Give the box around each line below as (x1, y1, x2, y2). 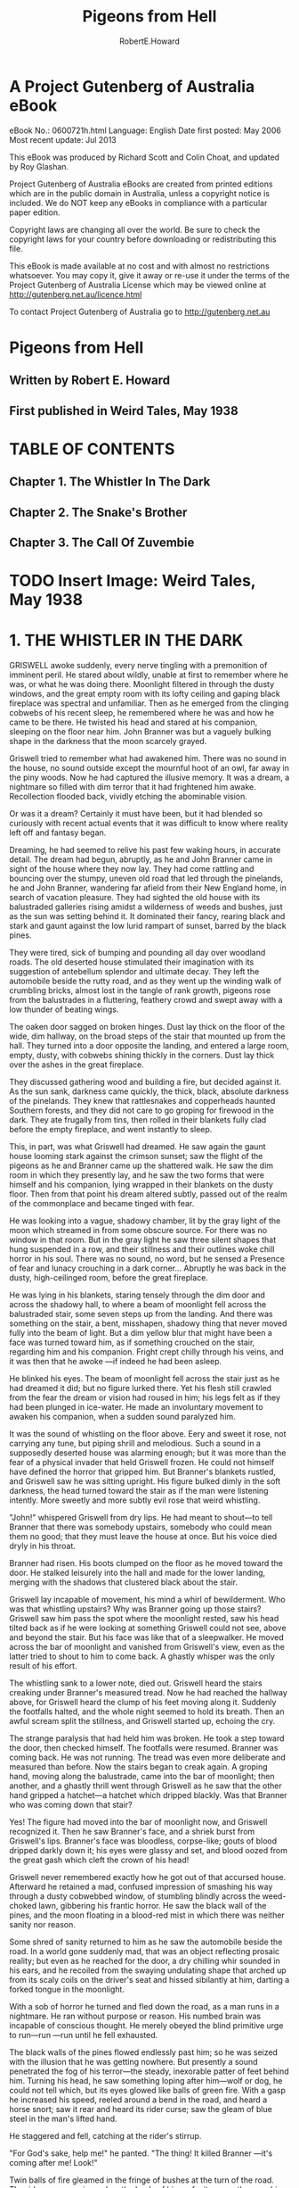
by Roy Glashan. (9, 161, 69, 171)
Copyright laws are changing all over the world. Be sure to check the (9, 224, 261, 235)
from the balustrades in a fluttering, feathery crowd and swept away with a (9, 995, 283, 1006)
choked (9, 1901, 37, 1911)
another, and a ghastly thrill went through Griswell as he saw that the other (9, 1780, 283, 1791)
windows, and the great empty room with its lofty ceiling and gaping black (9, 689, 280, 700)
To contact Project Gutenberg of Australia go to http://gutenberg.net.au (9, 306, 271, 317)
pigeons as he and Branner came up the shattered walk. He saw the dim (9, 1160, 274, 1171)
